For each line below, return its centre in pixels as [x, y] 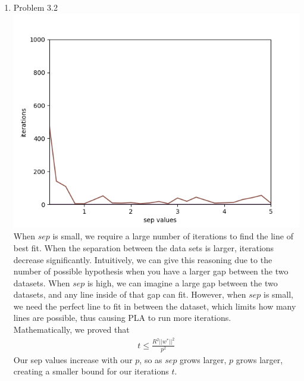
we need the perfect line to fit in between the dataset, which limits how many [155, 306]
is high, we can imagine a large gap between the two [182, 282]
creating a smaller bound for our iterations [91, 371]
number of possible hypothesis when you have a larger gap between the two [151, 271]
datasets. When [42, 282]
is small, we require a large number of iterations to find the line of [173, 236]
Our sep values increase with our [73, 359]
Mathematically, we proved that [71, 330]
